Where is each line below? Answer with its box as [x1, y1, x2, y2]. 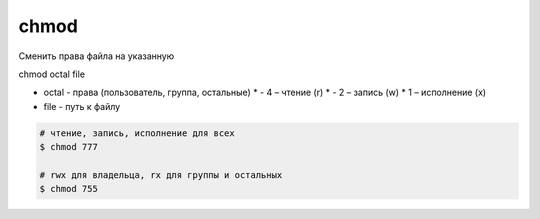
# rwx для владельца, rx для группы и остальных [39, 169, 283, 180]
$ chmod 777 [39, 141, 99, 153]
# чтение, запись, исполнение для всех [39, 127, 235, 139]
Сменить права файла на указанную [18, 50, 175, 62]
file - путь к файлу [43, 100, 121, 112]
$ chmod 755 [39, 183, 99, 195]
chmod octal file [18, 68, 85, 80]
